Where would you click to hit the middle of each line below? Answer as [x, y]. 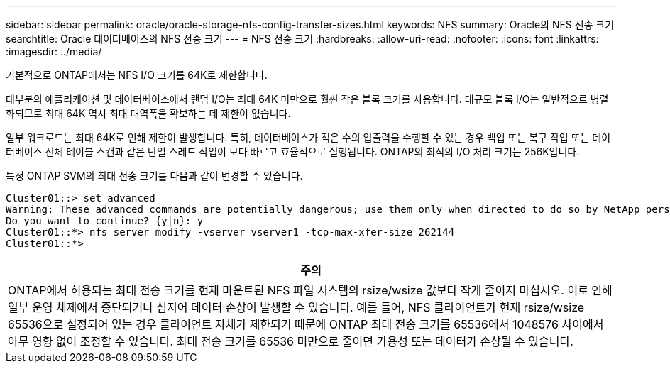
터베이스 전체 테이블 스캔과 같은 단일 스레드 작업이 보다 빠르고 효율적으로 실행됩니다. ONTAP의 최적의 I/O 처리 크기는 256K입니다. [293, 152]
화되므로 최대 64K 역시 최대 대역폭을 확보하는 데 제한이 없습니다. [148, 113]
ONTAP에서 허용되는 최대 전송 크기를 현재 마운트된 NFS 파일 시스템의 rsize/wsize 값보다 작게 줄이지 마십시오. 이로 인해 [310, 290]
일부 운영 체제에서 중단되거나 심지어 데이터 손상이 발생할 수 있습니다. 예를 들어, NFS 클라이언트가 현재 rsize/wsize [296, 307]
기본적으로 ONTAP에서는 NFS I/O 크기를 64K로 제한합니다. [137, 75]
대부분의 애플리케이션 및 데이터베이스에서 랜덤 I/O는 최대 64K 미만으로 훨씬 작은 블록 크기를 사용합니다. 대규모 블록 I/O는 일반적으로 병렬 [307, 99]
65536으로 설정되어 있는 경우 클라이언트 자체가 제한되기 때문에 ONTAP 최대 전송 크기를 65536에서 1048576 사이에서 [306, 324]
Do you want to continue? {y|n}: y [105, 221]
